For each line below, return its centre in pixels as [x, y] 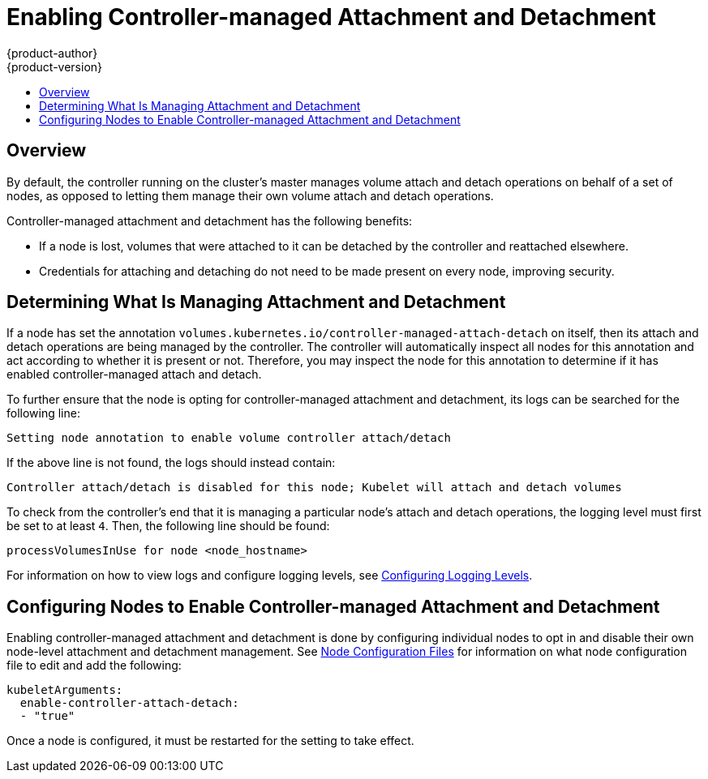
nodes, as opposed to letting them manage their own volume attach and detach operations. [250, 195]
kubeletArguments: [65, 690]
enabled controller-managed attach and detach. [134, 375]
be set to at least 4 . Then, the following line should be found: [168, 526]
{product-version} [55, 66]
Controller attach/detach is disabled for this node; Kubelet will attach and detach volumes [314, 488]
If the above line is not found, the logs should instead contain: [171, 463]
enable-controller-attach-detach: [129, 703]
